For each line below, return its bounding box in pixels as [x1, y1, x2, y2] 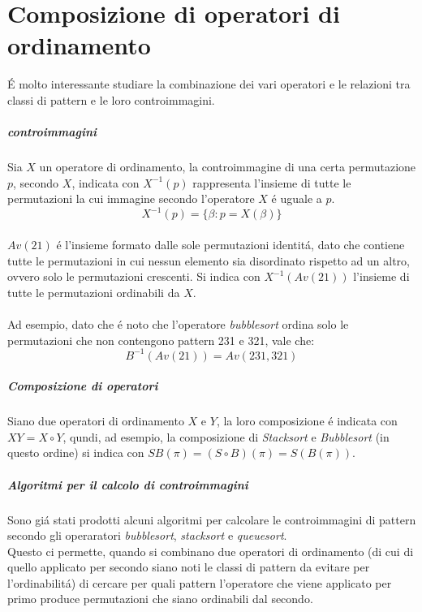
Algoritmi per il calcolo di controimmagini [7, 476, 248, 493]
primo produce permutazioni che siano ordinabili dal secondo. [7, 590, 313, 607]
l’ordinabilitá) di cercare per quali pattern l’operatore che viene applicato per [7, 574, 392, 591]
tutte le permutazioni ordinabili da [7, 283, 180, 300]
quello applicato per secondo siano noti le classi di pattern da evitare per [7, 558, 370, 575]
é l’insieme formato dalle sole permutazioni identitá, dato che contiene [56, 235, 405, 252]
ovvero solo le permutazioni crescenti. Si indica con [7, 268, 261, 285]
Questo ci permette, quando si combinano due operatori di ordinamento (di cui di [7, 542, 414, 559]
